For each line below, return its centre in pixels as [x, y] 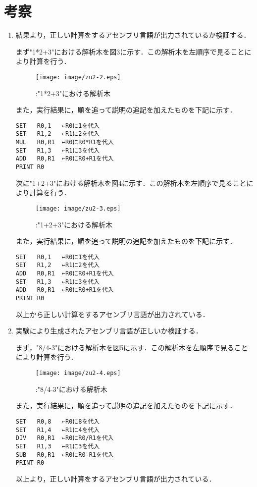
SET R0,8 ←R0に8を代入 [58, 421]
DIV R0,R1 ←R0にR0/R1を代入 [65, 438]
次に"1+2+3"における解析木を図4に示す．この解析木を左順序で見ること [131, 183]
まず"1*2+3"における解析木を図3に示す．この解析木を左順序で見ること [130, 51]
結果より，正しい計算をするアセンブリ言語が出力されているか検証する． [133, 35]
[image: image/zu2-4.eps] [78, 373]
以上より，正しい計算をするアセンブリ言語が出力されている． [116, 478]
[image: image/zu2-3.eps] [78, 208]
